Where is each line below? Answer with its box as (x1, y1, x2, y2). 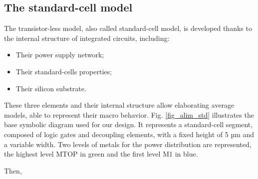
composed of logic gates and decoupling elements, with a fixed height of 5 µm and (4, 129, 255, 139)
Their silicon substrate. (15, 83, 86, 93)
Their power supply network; (15, 49, 104, 60)
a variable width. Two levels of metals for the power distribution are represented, (4, 139, 252, 149)
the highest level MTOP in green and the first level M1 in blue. (4, 149, 198, 159)
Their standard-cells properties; (15, 66, 112, 76)
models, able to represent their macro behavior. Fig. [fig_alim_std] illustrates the (4, 109, 254, 120)
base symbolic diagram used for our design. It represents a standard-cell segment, (4, 119, 253, 130)
